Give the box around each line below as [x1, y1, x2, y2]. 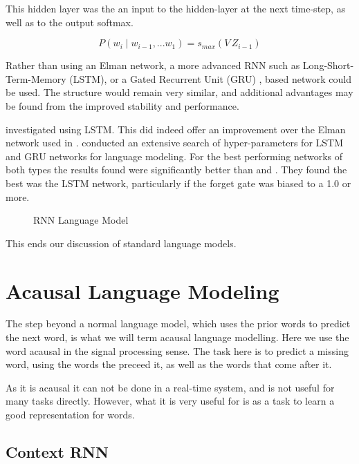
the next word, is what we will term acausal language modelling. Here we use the [6, 330, 349, 345]
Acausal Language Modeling [6, 276, 279, 304]
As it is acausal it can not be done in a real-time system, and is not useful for [6, 380, 335, 394]
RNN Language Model [33, 213, 129, 227]
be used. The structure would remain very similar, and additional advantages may [6, 85, 353, 99]
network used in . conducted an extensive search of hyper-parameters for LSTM [6, 135, 344, 150]
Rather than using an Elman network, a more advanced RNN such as [6, 58, 300, 72]
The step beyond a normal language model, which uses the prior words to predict [6, 316, 351, 331]
